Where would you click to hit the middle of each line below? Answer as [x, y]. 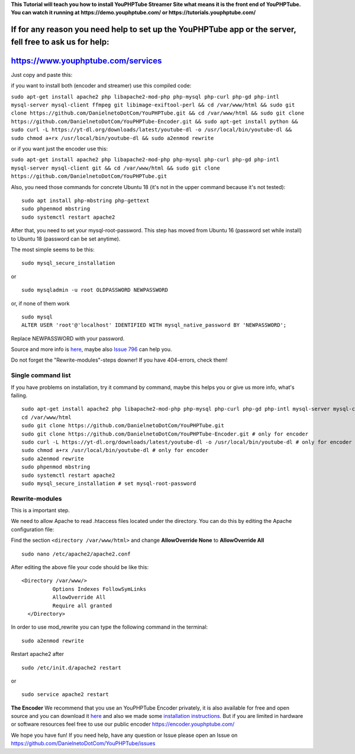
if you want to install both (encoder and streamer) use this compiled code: [101, 86]
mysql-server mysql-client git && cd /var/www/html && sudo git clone [115, 168]
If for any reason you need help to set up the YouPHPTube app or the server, [154, 30]
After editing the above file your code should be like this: [80, 567]
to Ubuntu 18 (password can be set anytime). [66, 239]
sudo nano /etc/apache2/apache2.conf [76, 554]
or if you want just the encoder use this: [59, 149]
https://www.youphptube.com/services [86, 61]
